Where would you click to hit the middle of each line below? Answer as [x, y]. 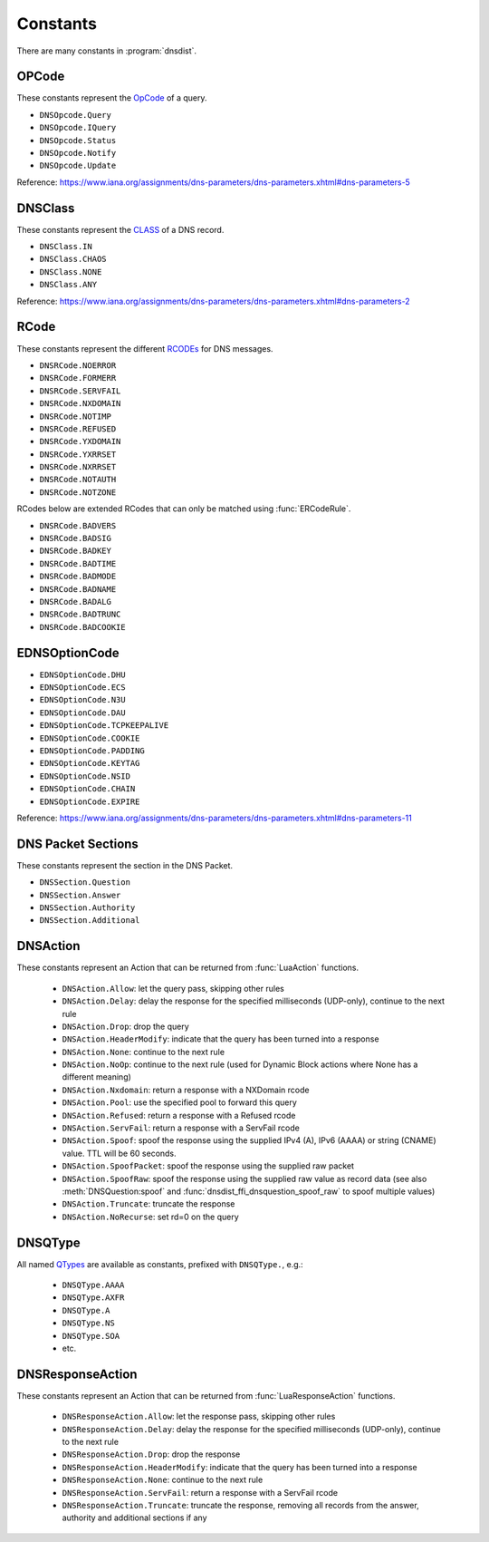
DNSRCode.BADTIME [78, 563]
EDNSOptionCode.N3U [82, 700]
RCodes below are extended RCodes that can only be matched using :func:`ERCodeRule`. [184, 509]
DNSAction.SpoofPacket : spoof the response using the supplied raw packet [208, 1166]
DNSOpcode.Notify [78, 153]
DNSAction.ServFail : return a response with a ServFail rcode [181, 1128]
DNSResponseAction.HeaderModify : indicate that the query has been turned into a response [240, 1467]
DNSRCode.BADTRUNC [80, 615]
